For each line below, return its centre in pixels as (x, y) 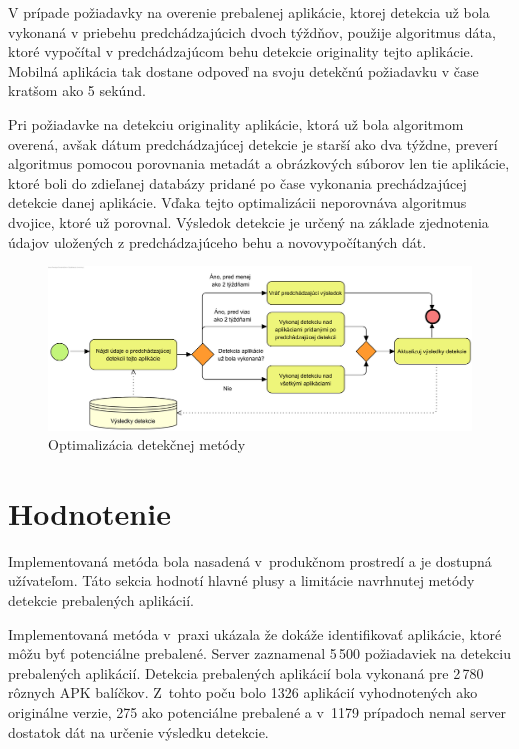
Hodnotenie (89, 512)
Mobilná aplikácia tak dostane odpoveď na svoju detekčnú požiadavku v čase (243, 70)
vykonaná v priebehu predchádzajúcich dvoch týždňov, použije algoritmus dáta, (252, 31)
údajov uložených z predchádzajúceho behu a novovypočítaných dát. (217, 241)
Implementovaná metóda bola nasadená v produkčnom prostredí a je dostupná (250, 560)
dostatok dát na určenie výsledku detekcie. (138, 731)
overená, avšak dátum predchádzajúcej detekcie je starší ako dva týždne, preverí (253, 143)
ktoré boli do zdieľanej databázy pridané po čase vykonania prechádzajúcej (237, 182)
